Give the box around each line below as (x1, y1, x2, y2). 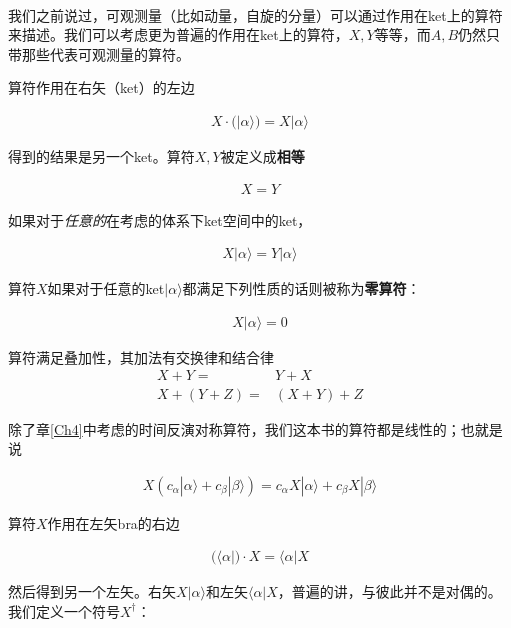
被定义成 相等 (220, 146, 305, 166)
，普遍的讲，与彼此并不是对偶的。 (277, 581, 502, 602)
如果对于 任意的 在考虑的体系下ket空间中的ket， (8, 209, 312, 230)
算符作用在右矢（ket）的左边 (8, 77, 195, 98)
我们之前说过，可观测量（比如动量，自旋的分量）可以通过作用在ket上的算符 (8, 4, 503, 25)
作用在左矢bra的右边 (47, 512, 180, 533)
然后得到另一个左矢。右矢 (8, 581, 176, 602)
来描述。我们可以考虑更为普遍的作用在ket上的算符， (8, 24, 349, 45)
